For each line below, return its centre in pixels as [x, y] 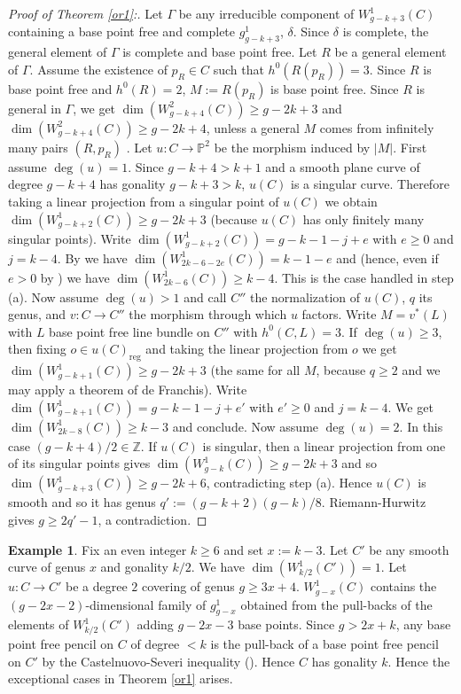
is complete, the [386, 31]
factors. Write [339, 314]
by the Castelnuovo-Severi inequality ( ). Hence [168, 661]
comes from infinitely [377, 127]
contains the [403, 586]
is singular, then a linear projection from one [324, 445]
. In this [421, 426]
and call [205, 296]
